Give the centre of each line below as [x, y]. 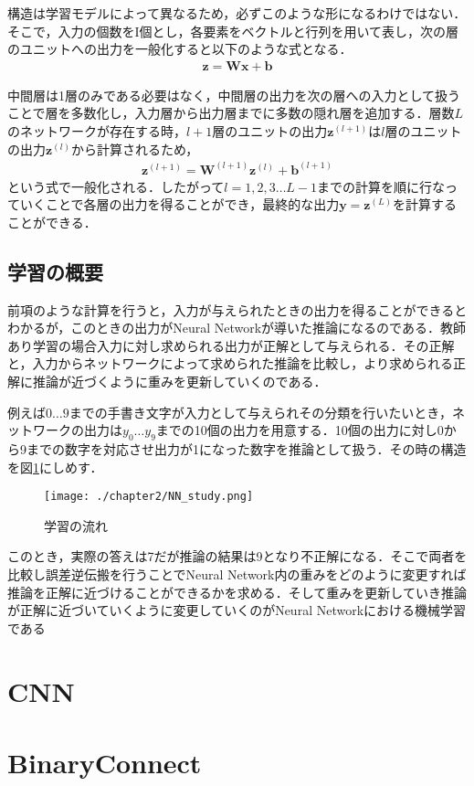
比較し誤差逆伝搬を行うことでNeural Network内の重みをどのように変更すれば [237, 574]
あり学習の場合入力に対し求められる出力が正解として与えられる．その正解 [231, 345]
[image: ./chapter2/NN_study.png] [149, 497]
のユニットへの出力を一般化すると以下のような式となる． [180, 49]
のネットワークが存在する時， [97, 131]
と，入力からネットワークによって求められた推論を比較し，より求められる [231, 363]
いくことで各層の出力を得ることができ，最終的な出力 [179, 204]
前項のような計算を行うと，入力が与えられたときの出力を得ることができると [237, 309]
